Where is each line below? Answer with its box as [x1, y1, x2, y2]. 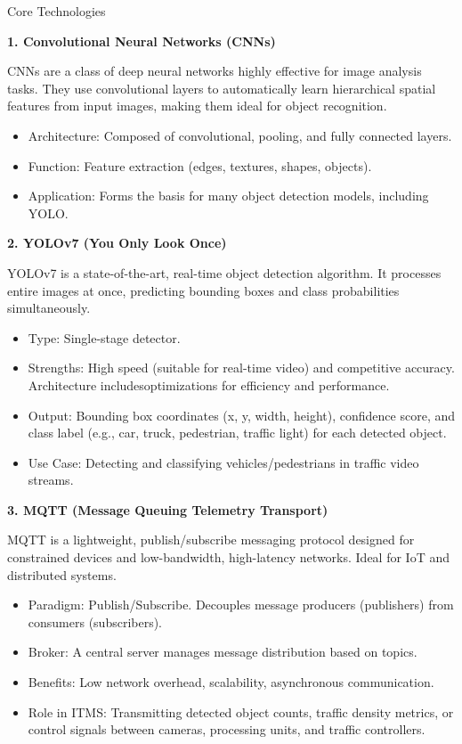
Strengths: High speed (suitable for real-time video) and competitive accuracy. [28, 358, 455, 377]
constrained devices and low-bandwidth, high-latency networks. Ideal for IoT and [7, 548, 450, 567]
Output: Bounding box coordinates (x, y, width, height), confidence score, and [28, 405, 456, 424]
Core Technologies [7, 2, 106, 20]
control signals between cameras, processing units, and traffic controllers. [28, 720, 426, 739]
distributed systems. [7, 565, 117, 584]
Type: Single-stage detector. [28, 328, 181, 347]
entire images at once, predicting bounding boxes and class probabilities [7, 281, 400, 299]
